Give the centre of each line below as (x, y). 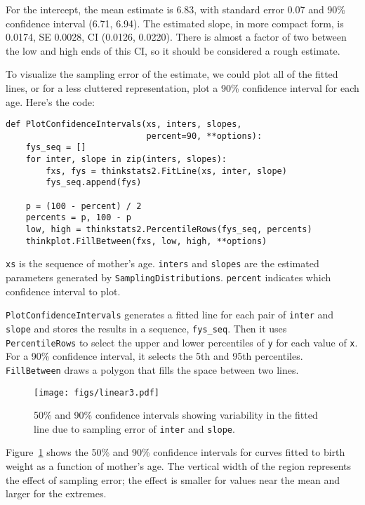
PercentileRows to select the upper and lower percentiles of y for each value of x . (182, 342)
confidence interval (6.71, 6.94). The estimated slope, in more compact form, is (175, 23)
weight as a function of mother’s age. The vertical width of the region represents (179, 466)
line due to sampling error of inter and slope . (134, 428)
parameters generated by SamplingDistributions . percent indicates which (168, 277)
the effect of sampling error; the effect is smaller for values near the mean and (173, 479)
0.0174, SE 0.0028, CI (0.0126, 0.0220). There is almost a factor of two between (176, 37)
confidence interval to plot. (63, 291)
